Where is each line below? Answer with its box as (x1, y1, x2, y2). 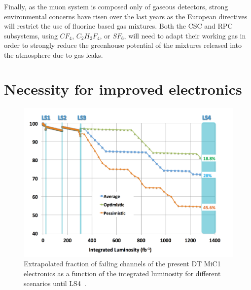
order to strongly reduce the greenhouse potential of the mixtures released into (4, 40, 242, 50)
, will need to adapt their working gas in (124, 30, 246, 40)
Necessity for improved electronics (4, 78, 242, 99)
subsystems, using (4, 30, 58, 40)
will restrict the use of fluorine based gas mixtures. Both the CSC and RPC (4, 21, 233, 31)
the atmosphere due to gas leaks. (4, 49, 103, 60)
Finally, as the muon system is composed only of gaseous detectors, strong (4, 1, 228, 11)
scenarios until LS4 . (24, 278, 86, 288)
